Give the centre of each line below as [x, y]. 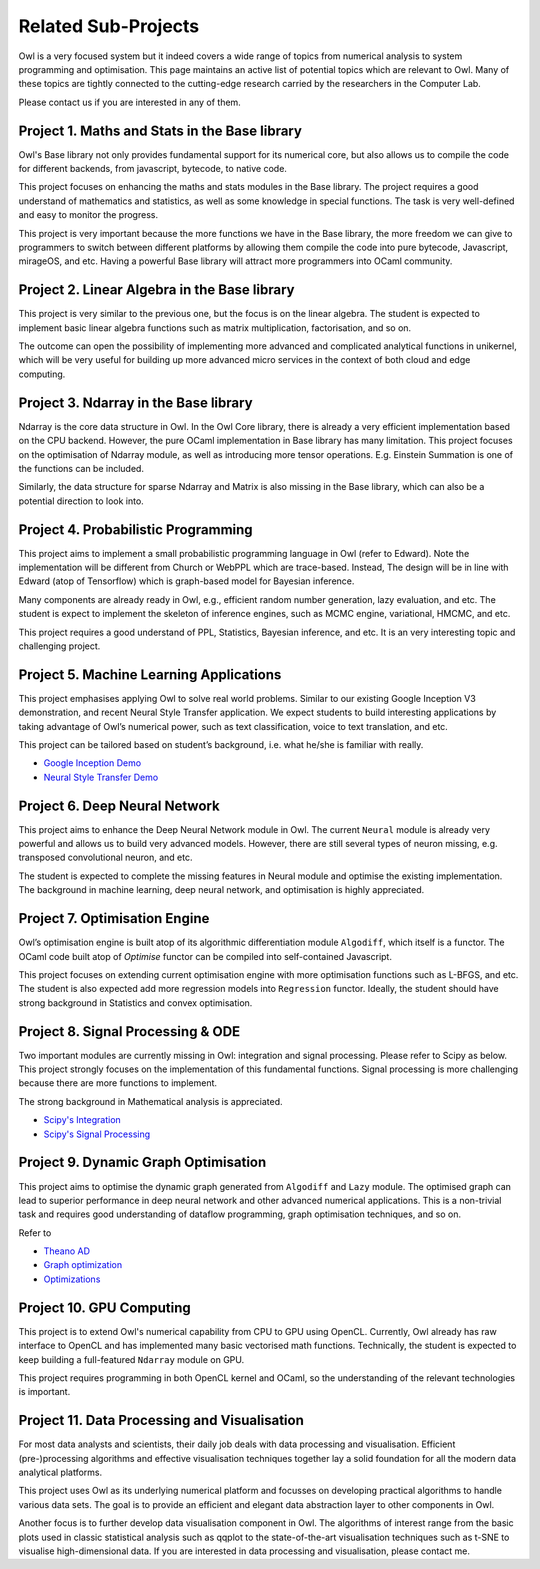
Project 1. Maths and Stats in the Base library [160, 130]
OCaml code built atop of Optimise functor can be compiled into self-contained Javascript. [205, 956]
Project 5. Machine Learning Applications [150, 674]
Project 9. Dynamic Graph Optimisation [142, 1162]
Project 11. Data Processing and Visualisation [161, 1420]
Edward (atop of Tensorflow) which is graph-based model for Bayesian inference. [186, 581]
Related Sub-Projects [109, 26]
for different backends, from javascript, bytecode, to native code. [152, 169]
